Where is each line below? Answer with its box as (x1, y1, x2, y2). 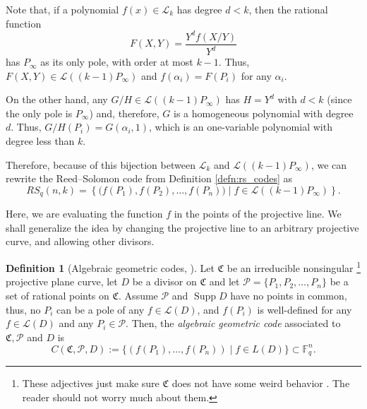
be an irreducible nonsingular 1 (227, 259, 361, 275)
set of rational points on (6, 288, 109, 302)
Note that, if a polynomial (6, 2, 119, 16)
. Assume (119, 288, 158, 302)
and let (209, 274, 240, 289)
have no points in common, (230, 288, 347, 302)
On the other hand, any (6, 92, 108, 107)
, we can (311, 157, 347, 172)
